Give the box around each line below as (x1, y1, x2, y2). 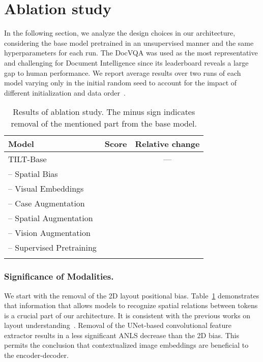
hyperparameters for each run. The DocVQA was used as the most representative (4, 47, 258, 58)
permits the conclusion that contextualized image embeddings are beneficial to (4, 340, 249, 350)
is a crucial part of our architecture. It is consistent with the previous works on (4, 310, 251, 320)
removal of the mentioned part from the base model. (11, 117, 197, 130)
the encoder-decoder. (4, 350, 69, 360)
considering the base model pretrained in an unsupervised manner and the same (4, 37, 254, 48)
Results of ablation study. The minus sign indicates (13, 106, 195, 118)
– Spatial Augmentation (8, 212, 93, 224)
